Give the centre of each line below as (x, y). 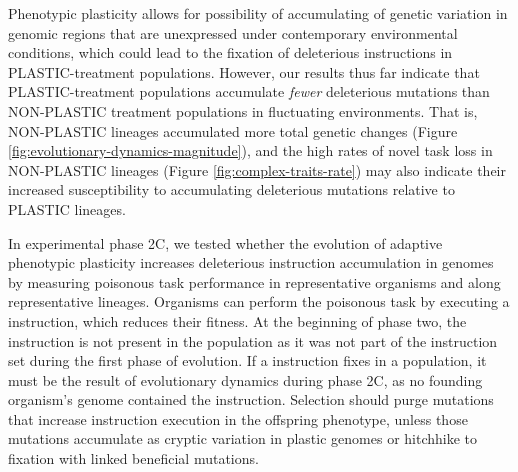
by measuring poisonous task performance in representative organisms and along (254, 281)
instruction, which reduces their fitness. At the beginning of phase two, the (237, 320)
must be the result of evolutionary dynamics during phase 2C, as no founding (245, 379)
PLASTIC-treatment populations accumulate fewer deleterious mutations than (249, 91)
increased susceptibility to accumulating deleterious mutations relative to (231, 189)
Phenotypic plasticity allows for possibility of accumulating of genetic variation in (258, 13)
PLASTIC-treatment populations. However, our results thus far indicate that (244, 71)
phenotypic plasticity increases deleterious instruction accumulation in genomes (251, 262)
